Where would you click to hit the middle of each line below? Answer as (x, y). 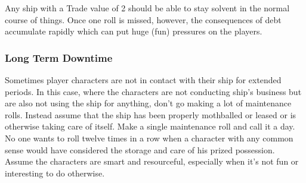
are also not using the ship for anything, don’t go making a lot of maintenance (148, 103)
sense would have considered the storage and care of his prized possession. (140, 149)
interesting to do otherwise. (55, 173)
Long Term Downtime (59, 57)
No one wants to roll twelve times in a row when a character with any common (149, 138)
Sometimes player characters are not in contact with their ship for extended (143, 80)
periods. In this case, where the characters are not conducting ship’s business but (153, 91)
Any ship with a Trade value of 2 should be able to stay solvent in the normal (147, 8)
